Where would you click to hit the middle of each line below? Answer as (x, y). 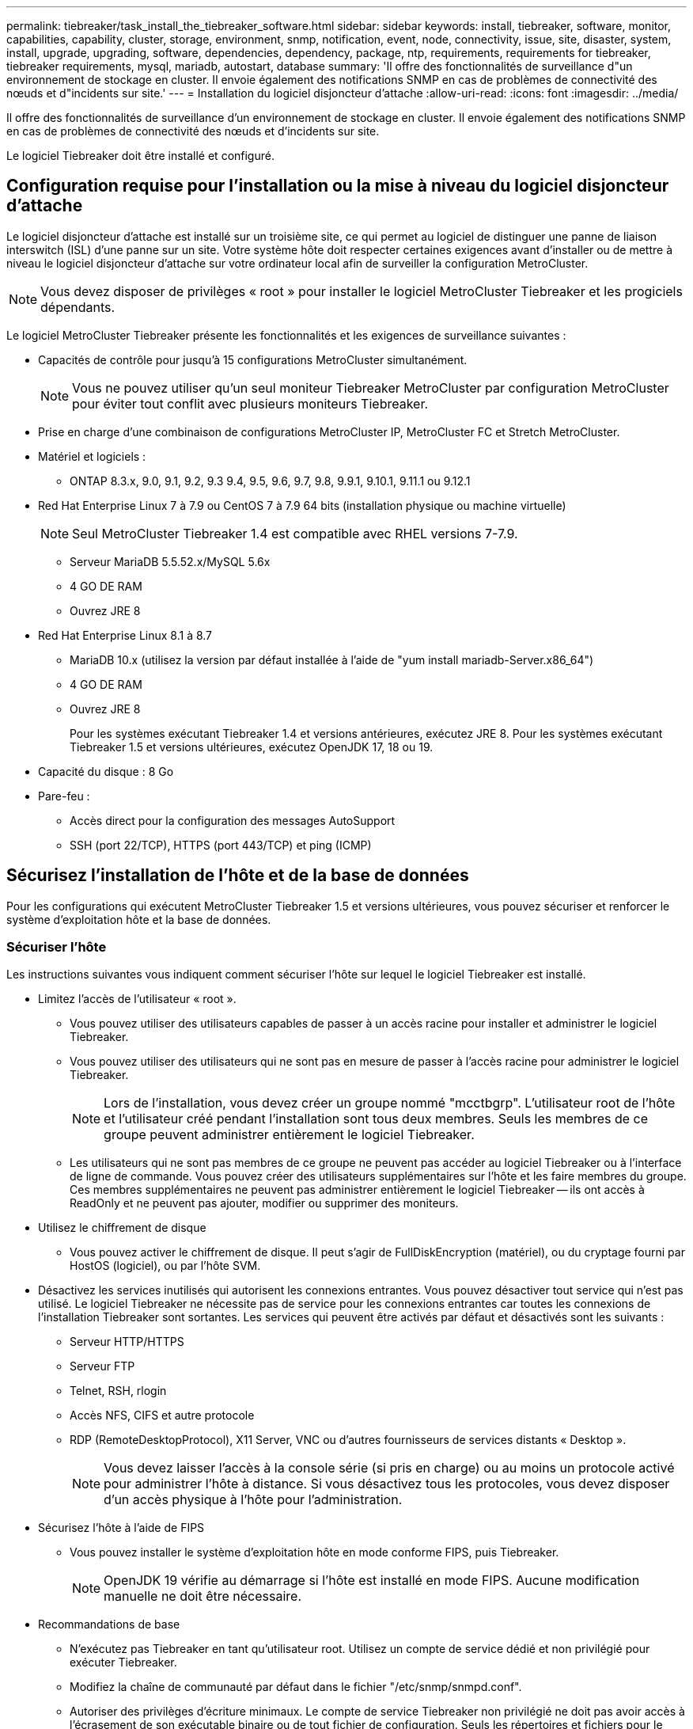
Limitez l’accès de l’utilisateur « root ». (137, 999)
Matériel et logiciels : (92, 456)
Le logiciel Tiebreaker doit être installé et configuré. (140, 156)
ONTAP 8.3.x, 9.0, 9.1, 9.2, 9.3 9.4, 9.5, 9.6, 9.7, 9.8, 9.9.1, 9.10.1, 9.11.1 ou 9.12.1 (270, 481)
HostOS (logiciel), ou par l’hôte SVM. (165, 1266)
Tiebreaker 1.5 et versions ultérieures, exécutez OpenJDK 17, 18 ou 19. (252, 747)
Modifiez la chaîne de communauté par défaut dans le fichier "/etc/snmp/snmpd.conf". (296, 1687)
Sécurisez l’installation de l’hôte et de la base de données (238, 876)
